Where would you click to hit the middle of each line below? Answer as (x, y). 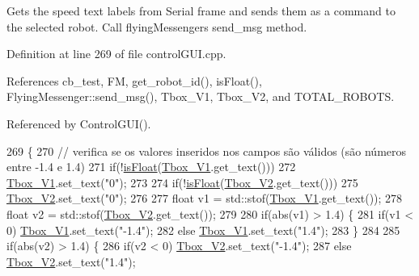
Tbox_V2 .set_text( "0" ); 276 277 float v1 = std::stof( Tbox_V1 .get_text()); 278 (205, 198)
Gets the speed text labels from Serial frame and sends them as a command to (201, 10)
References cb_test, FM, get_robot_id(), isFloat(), (134, 80)
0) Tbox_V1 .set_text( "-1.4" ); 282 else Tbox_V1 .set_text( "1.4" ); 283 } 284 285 (203, 230)
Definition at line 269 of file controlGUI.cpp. (116, 54)
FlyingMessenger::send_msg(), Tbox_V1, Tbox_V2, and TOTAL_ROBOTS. (201, 96)
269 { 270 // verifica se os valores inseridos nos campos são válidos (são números (207, 151)
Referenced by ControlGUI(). (79, 123)
